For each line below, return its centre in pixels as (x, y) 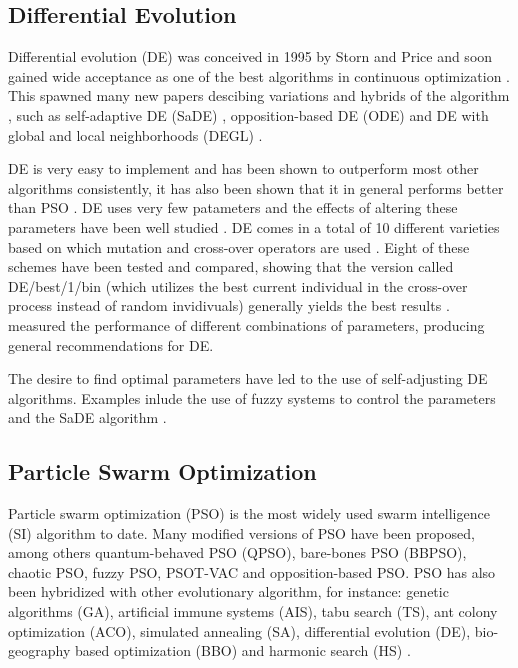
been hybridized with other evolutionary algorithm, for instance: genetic (228, 591)
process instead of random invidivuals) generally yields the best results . (229, 305)
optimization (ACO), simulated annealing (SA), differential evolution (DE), (239, 630)
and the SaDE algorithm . (87, 417)
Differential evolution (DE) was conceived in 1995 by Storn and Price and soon (250, 56)
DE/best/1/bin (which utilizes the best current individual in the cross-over (238, 285)
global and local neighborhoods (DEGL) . (135, 134)
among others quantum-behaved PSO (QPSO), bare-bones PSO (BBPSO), (237, 552)
